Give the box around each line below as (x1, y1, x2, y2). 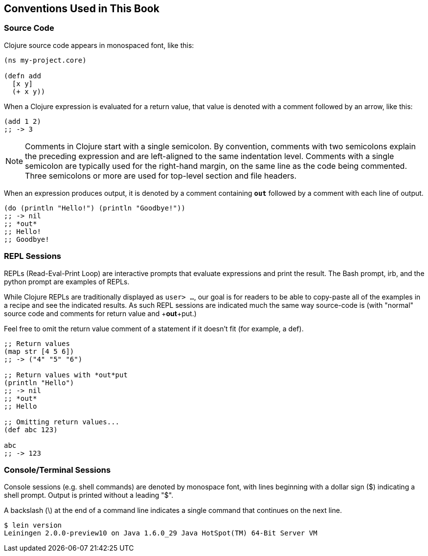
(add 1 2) (4, 117, 41, 125)
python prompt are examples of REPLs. (4, 277, 130, 286)
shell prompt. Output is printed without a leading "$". (4, 491, 174, 500)
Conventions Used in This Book (4, 2, 159, 15)
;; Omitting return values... (4, 417, 120, 426)
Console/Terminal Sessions (4, 464, 111, 475)
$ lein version (4, 521, 62, 530)
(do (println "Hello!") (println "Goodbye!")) (4, 204, 185, 212)
